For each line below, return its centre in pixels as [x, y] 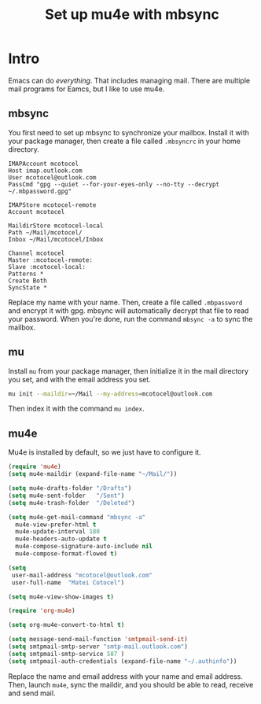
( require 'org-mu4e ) [42, 611]
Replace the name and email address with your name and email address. [126, 676]
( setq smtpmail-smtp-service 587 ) [66, 654]
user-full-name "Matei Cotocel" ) [68, 582]
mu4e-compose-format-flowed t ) [66, 554]
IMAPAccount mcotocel [44, 164]
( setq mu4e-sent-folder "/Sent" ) [66, 496]
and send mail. [32, 693]
